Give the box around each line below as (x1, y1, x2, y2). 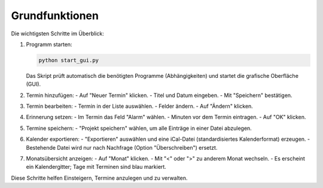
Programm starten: (26, 41, 72, 48)
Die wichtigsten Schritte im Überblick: (11, 30, 104, 37)
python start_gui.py (38, 57, 99, 63)
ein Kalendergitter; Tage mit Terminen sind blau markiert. (26, 163, 167, 171)
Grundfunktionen (11, 9, 99, 22)
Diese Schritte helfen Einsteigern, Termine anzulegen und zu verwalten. (11, 174, 188, 181)
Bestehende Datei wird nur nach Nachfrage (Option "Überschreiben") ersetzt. (26, 144, 218, 151)
